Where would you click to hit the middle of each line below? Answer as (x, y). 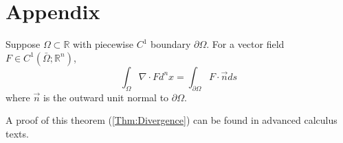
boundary (170, 44)
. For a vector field (245, 44)
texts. (17, 133)
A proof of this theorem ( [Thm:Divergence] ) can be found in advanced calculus (171, 120)
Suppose (23, 44)
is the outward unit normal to (106, 97)
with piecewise (103, 44)
